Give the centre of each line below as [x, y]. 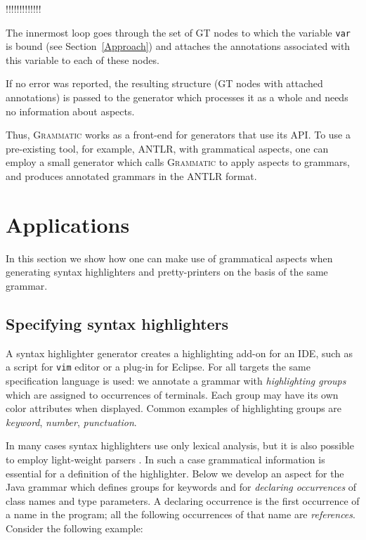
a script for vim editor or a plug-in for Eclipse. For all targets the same [158, 367]
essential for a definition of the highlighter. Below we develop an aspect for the [175, 473]
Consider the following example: [74, 528]
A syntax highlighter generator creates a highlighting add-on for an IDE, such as [179, 353]
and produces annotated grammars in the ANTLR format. [131, 176]
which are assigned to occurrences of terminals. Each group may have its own [172, 394]
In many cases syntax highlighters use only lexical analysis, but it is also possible [180, 445]
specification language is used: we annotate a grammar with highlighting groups [176, 380]
